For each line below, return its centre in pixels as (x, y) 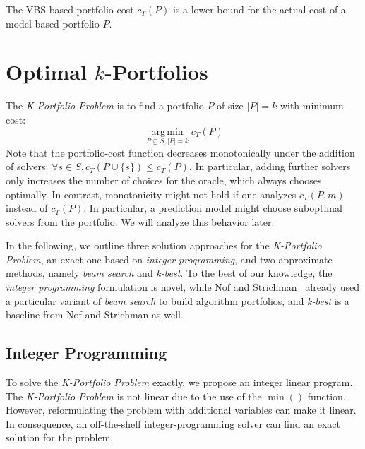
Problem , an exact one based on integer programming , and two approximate (169, 259)
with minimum (312, 106)
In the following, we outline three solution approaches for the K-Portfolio (164, 245)
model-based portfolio (53, 23)
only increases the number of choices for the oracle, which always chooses (164, 180)
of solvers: (27, 166)
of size (230, 106)
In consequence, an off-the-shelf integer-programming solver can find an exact (173, 423)
